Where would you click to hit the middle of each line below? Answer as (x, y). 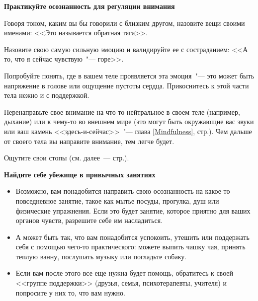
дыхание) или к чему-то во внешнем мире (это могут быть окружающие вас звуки (129, 121)
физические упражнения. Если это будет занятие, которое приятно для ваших (133, 210)
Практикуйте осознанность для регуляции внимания (89, 6)
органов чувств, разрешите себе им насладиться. (89, 220)
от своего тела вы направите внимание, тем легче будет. (89, 141)
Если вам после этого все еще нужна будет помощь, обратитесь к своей (125, 273)
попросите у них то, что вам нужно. (70, 292)
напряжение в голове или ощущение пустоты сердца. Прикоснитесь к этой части (127, 85)
